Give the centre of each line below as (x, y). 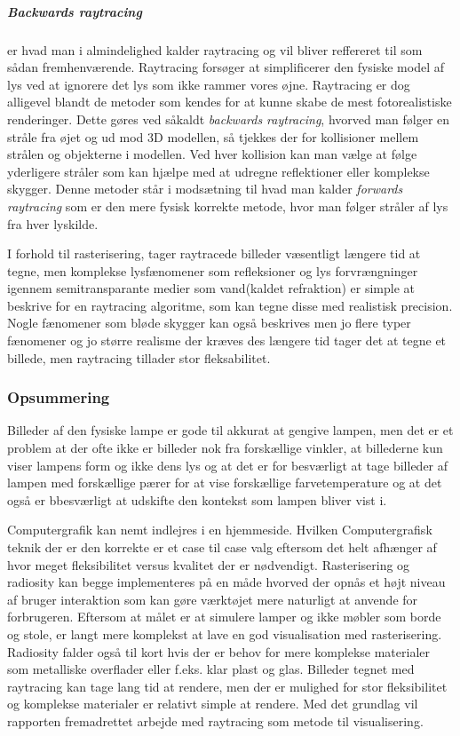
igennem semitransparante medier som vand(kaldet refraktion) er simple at (211, 288)
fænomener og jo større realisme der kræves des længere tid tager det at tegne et (227, 340)
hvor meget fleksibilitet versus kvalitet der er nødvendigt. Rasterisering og (209, 564)
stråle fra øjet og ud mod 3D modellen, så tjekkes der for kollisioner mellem (213, 136)
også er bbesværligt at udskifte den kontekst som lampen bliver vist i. (197, 499)
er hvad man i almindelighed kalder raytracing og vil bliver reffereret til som (215, 49)
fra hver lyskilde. (53, 223)
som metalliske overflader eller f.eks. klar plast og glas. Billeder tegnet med (211, 669)
